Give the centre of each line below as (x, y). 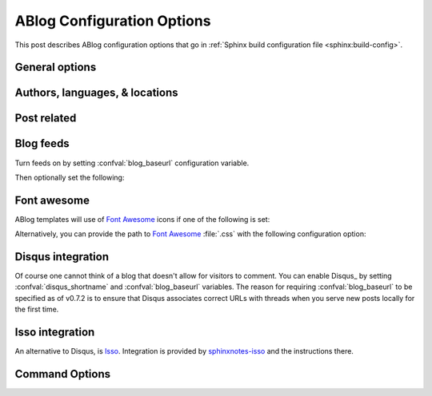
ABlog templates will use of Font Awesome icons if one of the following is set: (142, 219)
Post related (46, 119)
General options (56, 67)
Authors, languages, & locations (96, 93)
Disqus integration (62, 257)
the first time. (37, 309)
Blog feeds (42, 144)
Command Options (63, 374)
